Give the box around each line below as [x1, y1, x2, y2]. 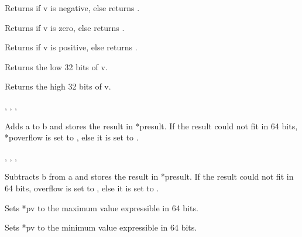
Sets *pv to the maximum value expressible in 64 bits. [5, 201, 198, 214]
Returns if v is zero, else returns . [5, 21, 125, 33]
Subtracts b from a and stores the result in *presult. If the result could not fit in [5, 170, 294, 183]
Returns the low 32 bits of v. [5, 60, 108, 73]
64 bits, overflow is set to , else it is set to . [5, 181, 159, 194]
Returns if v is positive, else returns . [5, 41, 138, 53]
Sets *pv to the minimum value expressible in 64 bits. [5, 221, 197, 233]
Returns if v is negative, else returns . [5, 2, 140, 13]
